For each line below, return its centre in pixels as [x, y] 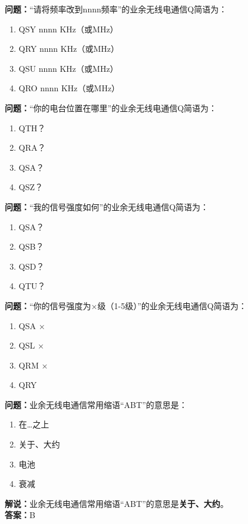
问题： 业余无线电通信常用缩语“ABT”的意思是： [96, 404]
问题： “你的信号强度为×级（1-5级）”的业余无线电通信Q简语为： [126, 305]
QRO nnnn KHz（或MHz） [69, 88]
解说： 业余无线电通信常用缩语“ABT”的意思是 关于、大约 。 [117, 503]
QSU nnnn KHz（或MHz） [68, 68]
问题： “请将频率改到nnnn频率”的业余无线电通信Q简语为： [116, 9]
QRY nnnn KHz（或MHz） [69, 49]
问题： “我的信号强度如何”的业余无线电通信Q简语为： [107, 206]
